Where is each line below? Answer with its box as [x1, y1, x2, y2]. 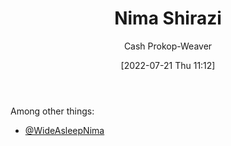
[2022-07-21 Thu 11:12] [120, 59, 216, 71]
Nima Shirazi [114, 7, 222, 30]
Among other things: [10, 105, 95, 117]
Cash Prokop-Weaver [123, 40, 213, 52]
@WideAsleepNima [24, 124, 105, 136]
